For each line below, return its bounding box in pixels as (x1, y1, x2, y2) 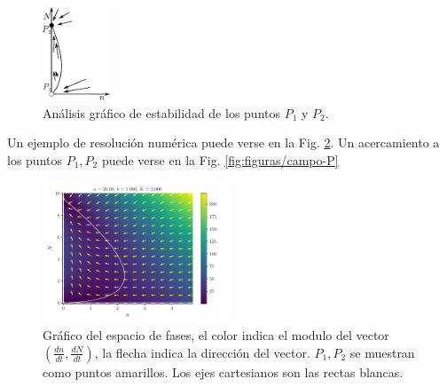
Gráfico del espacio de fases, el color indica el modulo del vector (43, 326, 389, 344)
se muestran (349, 343, 415, 361)
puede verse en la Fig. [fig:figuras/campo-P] (101, 151, 339, 170)
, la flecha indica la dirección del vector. (94, 343, 310, 361)
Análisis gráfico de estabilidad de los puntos (43, 103, 280, 122)
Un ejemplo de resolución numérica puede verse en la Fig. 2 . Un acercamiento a (7, 133, 440, 152)
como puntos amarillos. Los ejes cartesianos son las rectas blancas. (43, 362, 404, 381)
